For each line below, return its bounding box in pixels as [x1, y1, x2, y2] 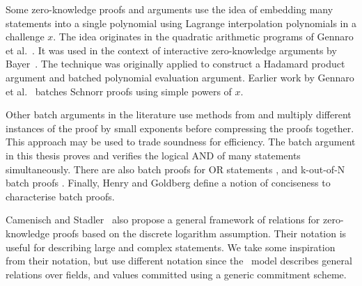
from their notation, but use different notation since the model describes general [6, 253, 352, 268]
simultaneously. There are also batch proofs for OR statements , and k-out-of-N [6, 161, 345, 176]
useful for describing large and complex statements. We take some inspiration [6, 239, 336, 254]
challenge [6, 29, 45, 44]
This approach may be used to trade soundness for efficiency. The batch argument [6, 134, 356, 149]
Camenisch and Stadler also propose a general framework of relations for [6, 212, 320, 227]
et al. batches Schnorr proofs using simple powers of [6, 84, 232, 98]
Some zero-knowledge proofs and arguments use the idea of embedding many [6, 2, 333, 16]
